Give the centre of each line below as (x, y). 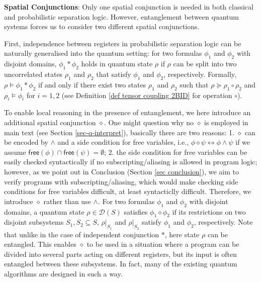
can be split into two (205, 64)
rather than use (67, 201)
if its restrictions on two (209, 211)
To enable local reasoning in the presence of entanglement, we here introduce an (127, 112)
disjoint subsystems (34, 222)
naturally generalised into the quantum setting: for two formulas (103, 53)
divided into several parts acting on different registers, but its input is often (121, 254)
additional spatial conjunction (50, 122)
